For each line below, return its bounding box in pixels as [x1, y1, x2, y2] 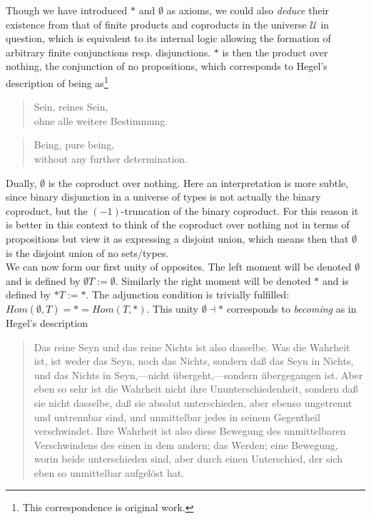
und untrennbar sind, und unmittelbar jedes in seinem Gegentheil [34, 409, 320, 424]
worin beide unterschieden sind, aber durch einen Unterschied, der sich [34, 451, 343, 466]
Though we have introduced [6, 3, 128, 17]
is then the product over [222, 44, 328, 59]
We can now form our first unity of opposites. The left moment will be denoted [6, 259, 352, 274]
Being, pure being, [34, 137, 115, 152]
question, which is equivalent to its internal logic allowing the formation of [6, 31, 331, 46]
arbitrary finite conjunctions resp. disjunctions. [6, 44, 211, 59]
